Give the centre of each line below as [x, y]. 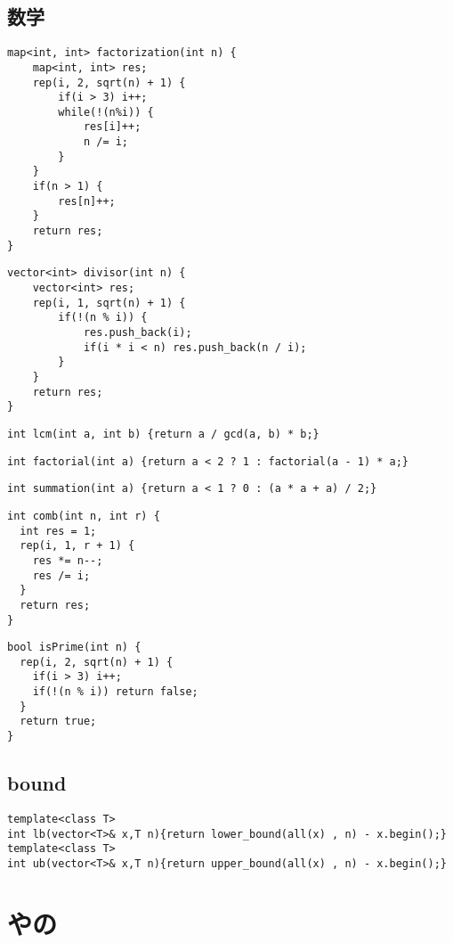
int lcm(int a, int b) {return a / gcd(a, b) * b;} [163, 434]
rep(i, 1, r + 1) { [77, 546]
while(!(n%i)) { [106, 112]
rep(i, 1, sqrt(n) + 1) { [109, 303]
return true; [58, 722]
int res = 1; [58, 531]
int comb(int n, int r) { [84, 516]
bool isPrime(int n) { [74, 648]
